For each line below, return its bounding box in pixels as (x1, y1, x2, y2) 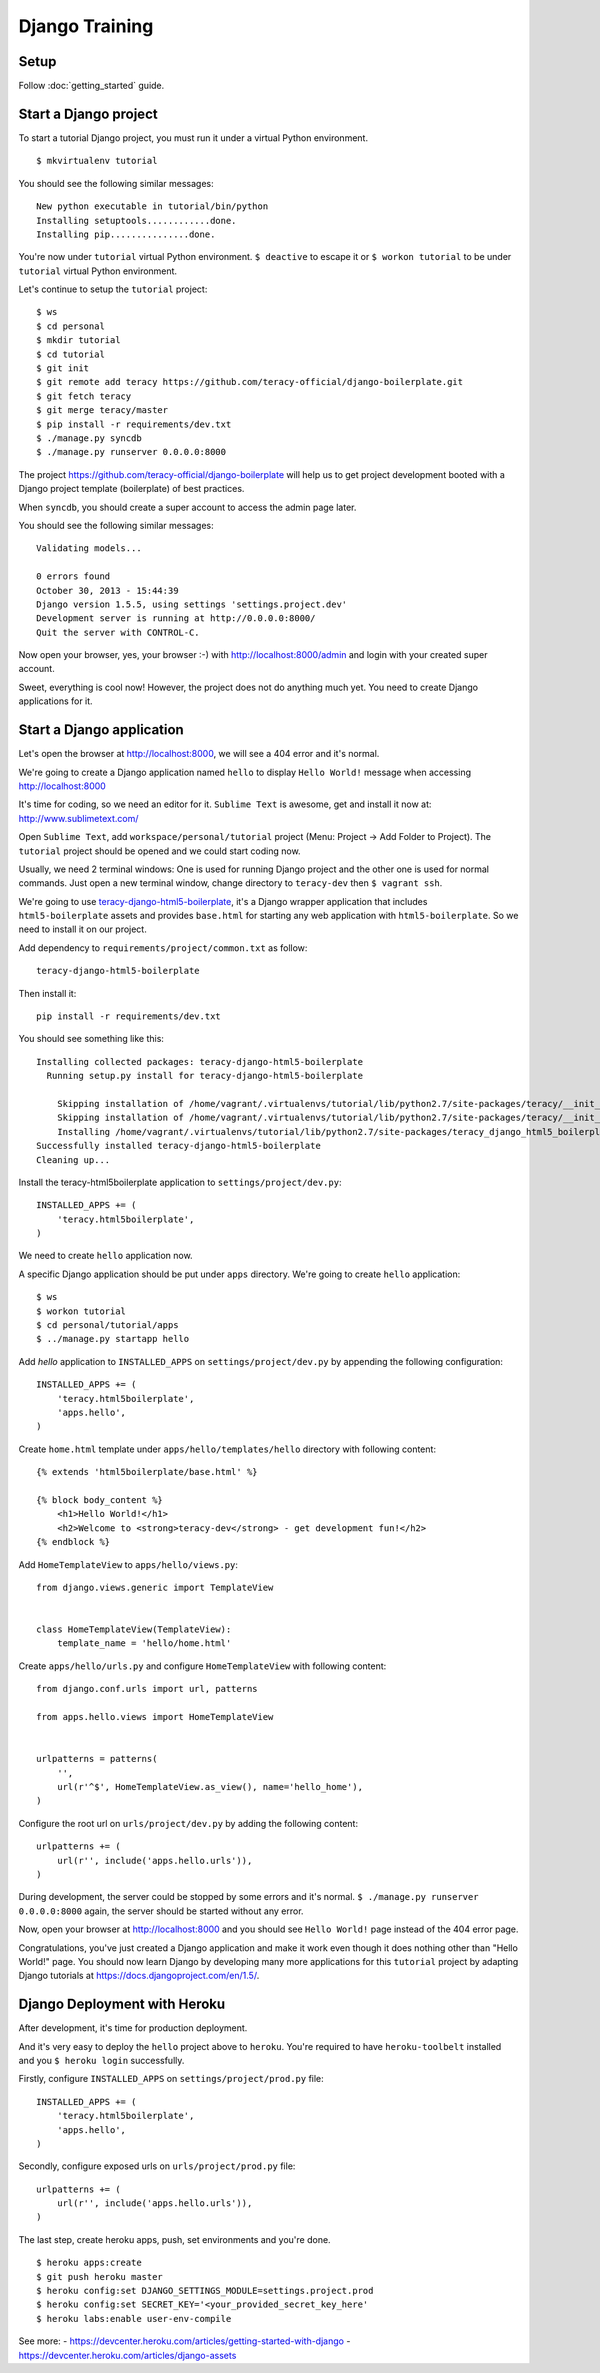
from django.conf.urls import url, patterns (36, 1683, 259, 1695)
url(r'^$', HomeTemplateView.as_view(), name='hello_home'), (56, 1781, 364, 1792)
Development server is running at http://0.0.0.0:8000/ (36, 613, 316, 624)
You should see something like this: (18, 1033, 165, 1045)
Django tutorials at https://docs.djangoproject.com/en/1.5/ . (18, 1970, 260, 1982)
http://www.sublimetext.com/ (18, 812, 139, 824)
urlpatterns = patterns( (36, 1753, 158, 1765)
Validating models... (36, 543, 142, 554)
